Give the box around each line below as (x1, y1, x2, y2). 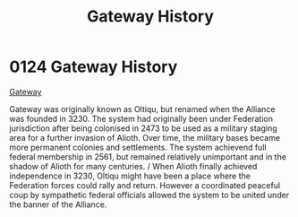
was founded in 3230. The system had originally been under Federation (9, 113, 273, 124)
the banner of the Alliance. (9, 199, 107, 210)
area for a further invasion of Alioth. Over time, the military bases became (9, 132, 280, 143)
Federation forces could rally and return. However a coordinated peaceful (9, 179, 280, 190)
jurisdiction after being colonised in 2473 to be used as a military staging (9, 123, 277, 134)
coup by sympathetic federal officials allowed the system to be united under (9, 189, 290, 200)
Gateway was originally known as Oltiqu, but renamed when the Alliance (9, 103, 276, 114)
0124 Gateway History (9, 56, 178, 77)
